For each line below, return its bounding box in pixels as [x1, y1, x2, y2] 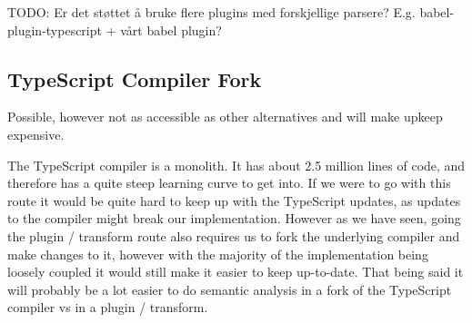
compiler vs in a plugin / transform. [7, 298, 208, 317]
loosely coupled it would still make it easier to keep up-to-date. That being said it [7, 262, 464, 281]
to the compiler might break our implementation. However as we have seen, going [7, 209, 461, 228]
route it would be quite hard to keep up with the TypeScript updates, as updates [7, 191, 461, 210]
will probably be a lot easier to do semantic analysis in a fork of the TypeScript [7, 279, 452, 299]
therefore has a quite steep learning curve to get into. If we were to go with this [7, 173, 451, 192]
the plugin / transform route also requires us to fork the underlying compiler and [7, 226, 460, 245]
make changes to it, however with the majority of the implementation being [7, 244, 428, 263]
